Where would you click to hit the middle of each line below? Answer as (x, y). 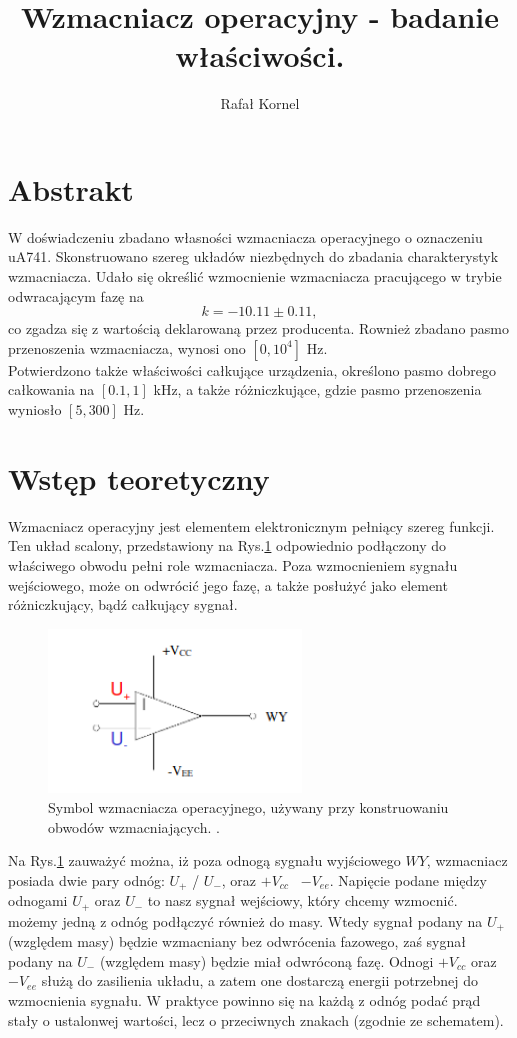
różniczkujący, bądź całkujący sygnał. (123, 604)
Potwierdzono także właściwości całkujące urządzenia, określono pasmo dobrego (252, 369)
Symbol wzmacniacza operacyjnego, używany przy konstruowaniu (248, 807)
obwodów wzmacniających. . (134, 826)
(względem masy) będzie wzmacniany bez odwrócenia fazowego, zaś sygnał (237, 941)
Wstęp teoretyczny (139, 477)
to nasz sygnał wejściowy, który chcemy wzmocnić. (302, 900)
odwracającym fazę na (76, 295)
